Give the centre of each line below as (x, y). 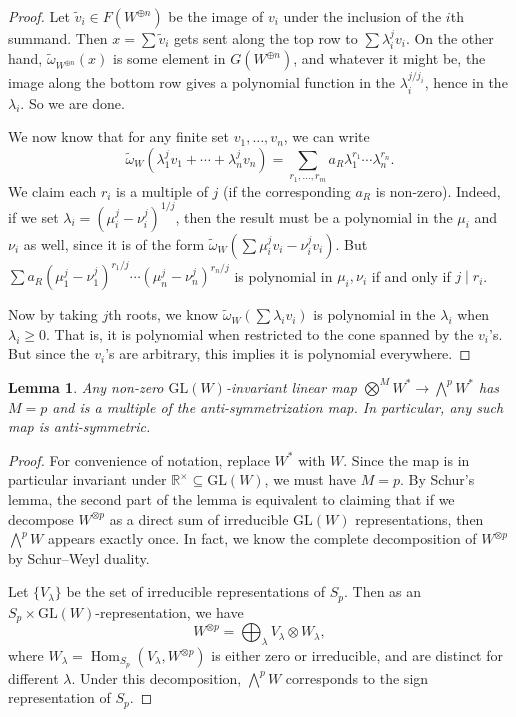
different (33, 677)
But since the (49, 353)
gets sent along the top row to (266, 38)
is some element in (169, 58)
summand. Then (58, 38)
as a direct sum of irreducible (199, 518)
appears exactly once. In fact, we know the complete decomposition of (262, 538)
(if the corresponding (287, 190)
